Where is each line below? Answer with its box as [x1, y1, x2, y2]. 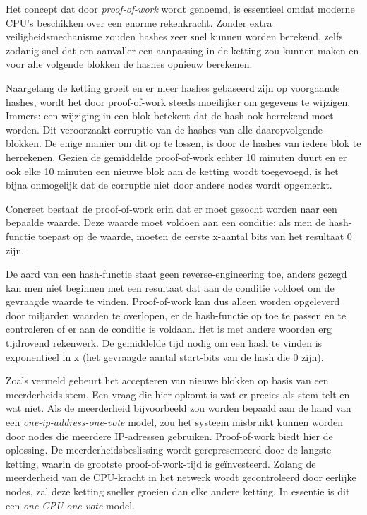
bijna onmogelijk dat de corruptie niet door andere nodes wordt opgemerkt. [6, 177, 332, 192]
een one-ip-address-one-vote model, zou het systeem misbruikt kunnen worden [6, 415, 344, 430]
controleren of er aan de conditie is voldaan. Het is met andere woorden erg [6, 321, 332, 336]
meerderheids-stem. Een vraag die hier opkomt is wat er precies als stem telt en [6, 386, 350, 401]
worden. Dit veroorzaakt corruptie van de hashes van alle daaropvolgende [6, 122, 323, 136]
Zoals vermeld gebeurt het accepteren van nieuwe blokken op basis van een [6, 373, 329, 388]
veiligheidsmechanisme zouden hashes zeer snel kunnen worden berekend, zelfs [6, 29, 343, 44]
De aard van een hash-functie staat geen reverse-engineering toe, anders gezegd [6, 266, 347, 281]
